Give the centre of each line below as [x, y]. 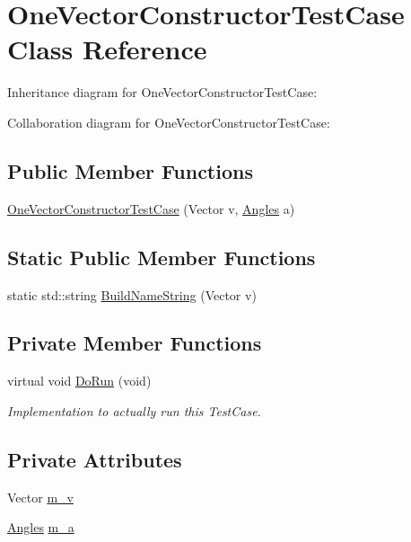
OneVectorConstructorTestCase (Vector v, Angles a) [151, 208]
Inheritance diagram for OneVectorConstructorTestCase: [162, 92]
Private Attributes [95, 459]
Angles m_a [41, 527]
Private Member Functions [135, 343]
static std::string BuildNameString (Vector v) [132, 294]
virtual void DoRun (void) [79, 381]
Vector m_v [40, 497]
